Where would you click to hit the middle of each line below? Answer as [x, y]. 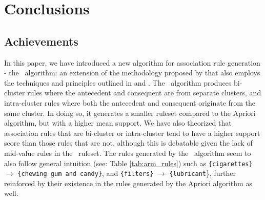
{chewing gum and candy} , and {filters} [86, 173]
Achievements [41, 41]
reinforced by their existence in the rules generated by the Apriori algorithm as [128, 183]
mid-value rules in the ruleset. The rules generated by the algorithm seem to [128, 153]
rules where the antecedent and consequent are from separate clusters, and [144, 93]
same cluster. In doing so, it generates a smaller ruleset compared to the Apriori [130, 113]
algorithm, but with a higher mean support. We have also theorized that [118, 123]
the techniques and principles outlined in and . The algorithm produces [118, 82]
